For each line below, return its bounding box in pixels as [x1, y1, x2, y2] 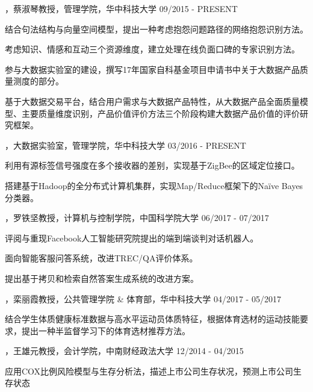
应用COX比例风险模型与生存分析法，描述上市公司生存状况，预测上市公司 [5, 364, 294, 377]
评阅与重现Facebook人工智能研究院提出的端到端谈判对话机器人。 [5, 231, 259, 244]
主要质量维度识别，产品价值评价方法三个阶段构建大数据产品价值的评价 [21, 107, 300, 119]
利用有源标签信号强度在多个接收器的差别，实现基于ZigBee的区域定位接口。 [5, 159, 300, 172]
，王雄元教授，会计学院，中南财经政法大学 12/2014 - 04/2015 [5, 344, 244, 357]
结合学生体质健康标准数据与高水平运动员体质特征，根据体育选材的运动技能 [5, 313, 300, 325]
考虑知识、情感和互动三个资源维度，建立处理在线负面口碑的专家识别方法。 [5, 43, 300, 55]
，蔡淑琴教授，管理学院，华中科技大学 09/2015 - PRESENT [5, 2, 238, 14]
